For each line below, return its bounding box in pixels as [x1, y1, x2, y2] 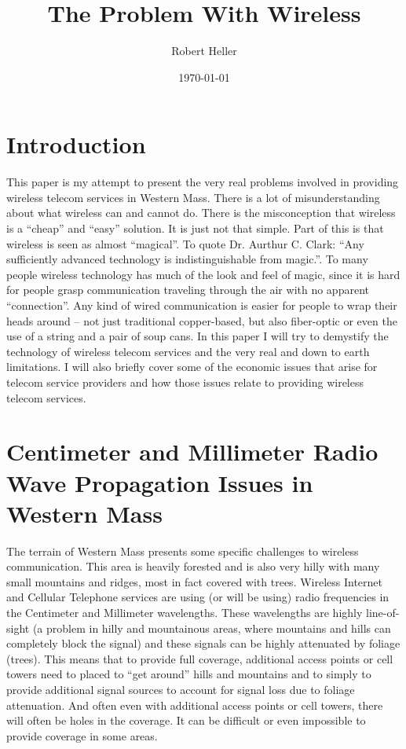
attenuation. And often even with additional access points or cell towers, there [6, 696, 383, 713]
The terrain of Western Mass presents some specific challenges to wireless [6, 542, 359, 559]
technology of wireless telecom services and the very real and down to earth [6, 343, 370, 359]
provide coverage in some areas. [6, 727, 158, 743]
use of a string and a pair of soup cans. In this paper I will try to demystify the [6, 328, 389, 344]
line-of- [366, 604, 400, 621]
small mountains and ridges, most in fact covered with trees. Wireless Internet [6, 573, 383, 589]
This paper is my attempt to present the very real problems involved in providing [6, 174, 399, 190]
